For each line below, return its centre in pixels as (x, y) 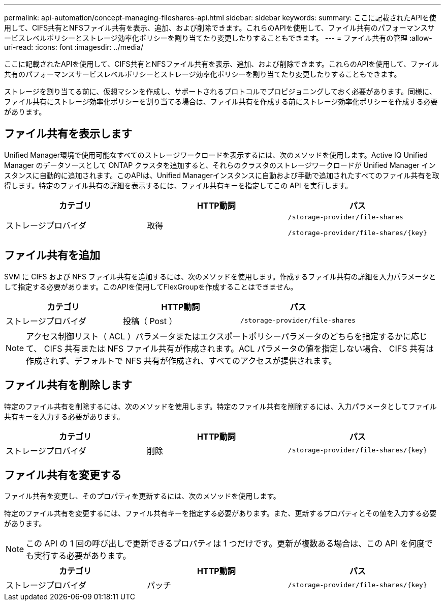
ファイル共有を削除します (68, 385)
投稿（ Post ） (150, 321)
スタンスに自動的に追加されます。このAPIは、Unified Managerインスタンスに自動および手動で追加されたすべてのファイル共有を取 (222, 175)
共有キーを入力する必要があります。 (64, 416)
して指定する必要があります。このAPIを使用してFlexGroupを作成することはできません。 (151, 286)
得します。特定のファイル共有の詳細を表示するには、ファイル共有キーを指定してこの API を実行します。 (178, 185)
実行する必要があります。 (83, 556)
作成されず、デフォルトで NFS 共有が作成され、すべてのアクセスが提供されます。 (181, 361)
